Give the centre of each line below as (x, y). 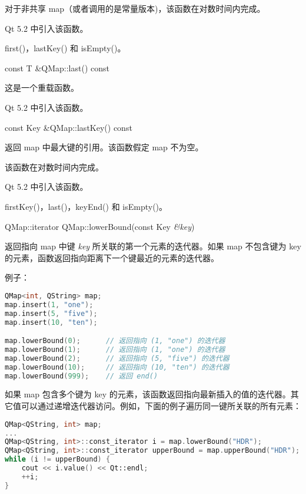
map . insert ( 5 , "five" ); (51, 313)
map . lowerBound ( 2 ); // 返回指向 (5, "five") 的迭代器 (117, 358)
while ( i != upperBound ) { (58, 460)
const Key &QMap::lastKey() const (69, 127)
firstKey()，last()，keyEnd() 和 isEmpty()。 (86, 206)
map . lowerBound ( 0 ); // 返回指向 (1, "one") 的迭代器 (115, 341)
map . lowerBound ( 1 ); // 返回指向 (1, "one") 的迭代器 (115, 349)
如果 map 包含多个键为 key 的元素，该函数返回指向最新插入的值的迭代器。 (148, 394)
